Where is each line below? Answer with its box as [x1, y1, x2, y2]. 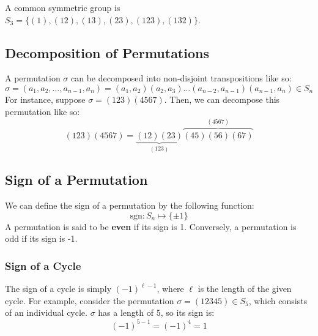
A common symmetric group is [5, 1, 120, 13]
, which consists [248, 294, 308, 307]
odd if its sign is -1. [5, 232, 78, 245]
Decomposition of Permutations [5, 43, 209, 62]
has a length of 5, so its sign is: [98, 306, 215, 319]
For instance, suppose [5, 92, 86, 105]
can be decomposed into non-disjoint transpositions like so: [70, 72, 292, 84]
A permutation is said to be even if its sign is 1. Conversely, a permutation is [5, 220, 297, 233]
